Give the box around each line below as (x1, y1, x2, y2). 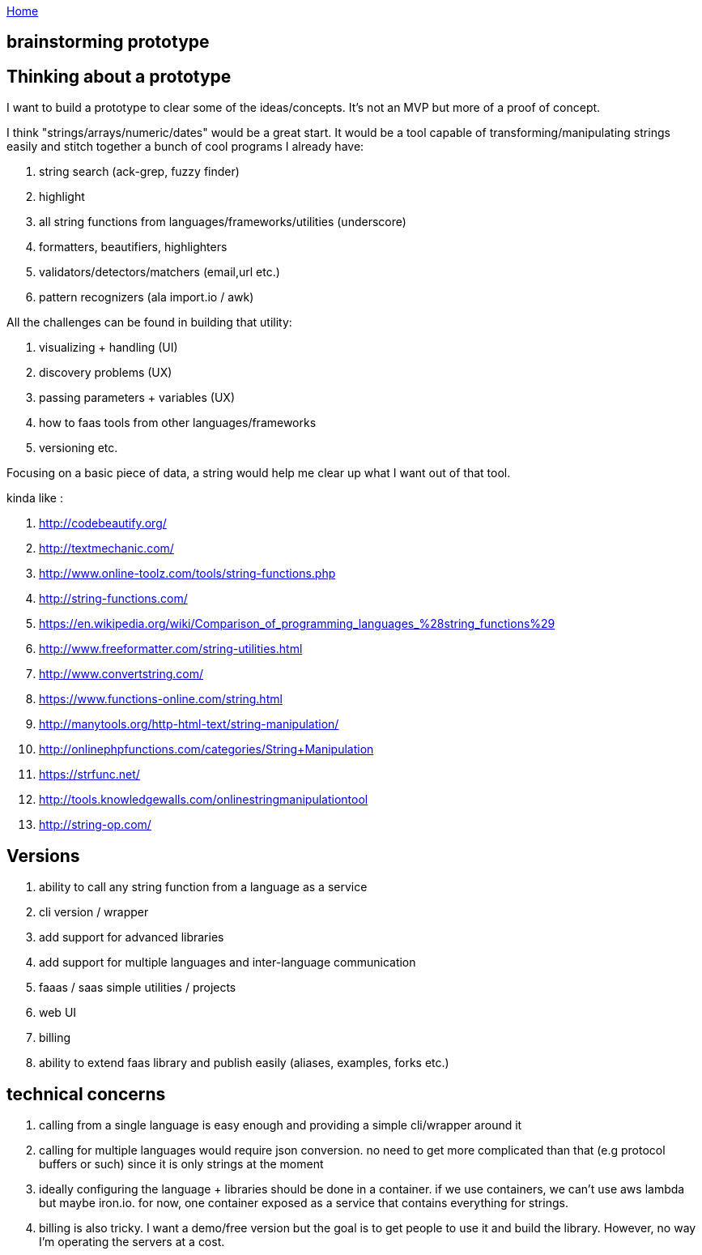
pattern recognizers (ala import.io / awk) (39, 290, 254, 305)
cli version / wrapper (39, 905, 149, 920)
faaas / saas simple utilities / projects (39, 980, 236, 995)
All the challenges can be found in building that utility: (6, 315, 292, 330)
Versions (6, 845, 80, 866)
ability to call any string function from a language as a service (39, 880, 368, 894)
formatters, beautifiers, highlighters (39, 240, 228, 254)
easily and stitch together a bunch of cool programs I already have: (6, 139, 364, 154)
